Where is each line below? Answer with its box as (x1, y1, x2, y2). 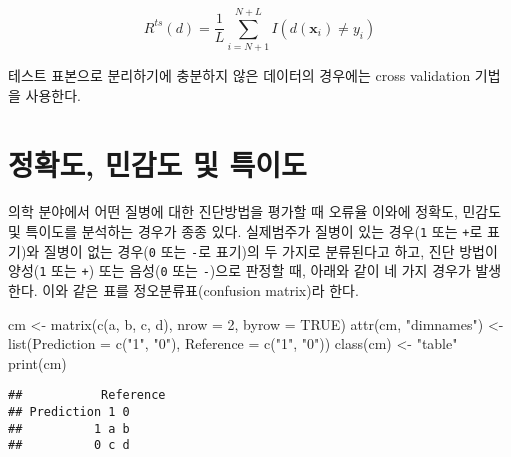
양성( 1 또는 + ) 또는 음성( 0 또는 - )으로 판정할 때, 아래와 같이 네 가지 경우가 (8, 260, 471, 281)
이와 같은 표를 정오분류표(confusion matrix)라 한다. (42, 280, 359, 300)
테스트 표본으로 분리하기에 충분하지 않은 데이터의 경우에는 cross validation (8, 65, 471, 86)
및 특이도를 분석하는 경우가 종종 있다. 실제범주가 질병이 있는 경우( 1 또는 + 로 (8, 221, 483, 242)
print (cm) (8, 352, 67, 373)
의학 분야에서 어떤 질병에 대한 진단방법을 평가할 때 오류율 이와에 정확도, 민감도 (8, 201, 502, 222)
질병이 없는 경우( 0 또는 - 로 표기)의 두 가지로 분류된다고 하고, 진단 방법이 (43, 240, 498, 261)
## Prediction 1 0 (8, 405, 130, 420)
